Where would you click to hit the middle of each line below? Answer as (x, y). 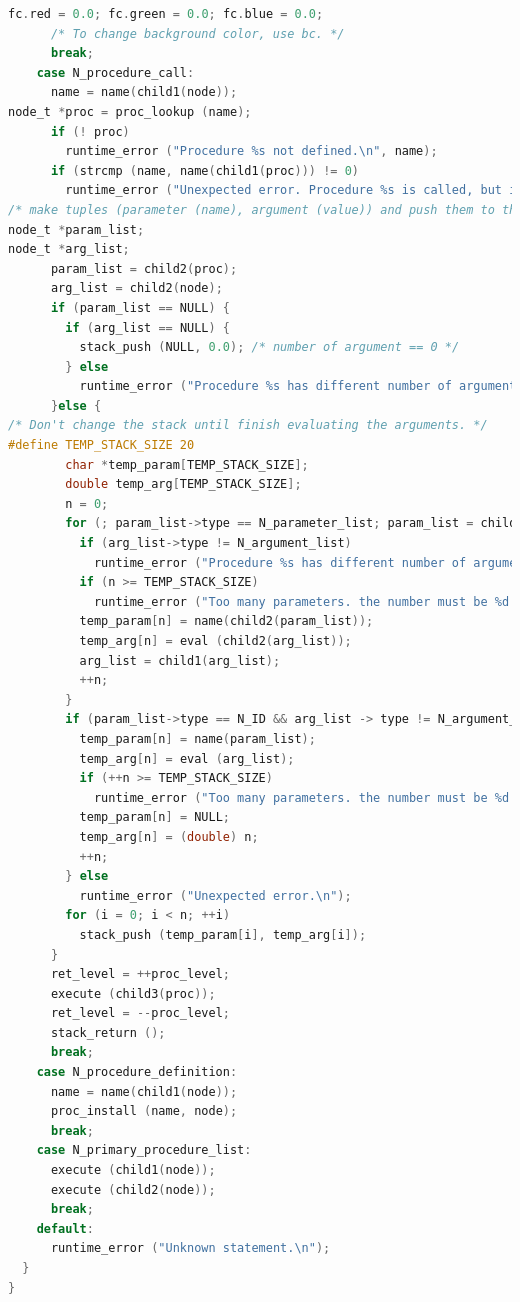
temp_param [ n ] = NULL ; (155, 817)
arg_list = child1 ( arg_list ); (180, 660)
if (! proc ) (90, 131)
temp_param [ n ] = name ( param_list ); (197, 738)
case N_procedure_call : (115, 72)
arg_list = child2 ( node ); (136, 288)
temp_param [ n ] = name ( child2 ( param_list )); (226, 621)
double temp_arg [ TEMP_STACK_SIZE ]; (183, 484)
